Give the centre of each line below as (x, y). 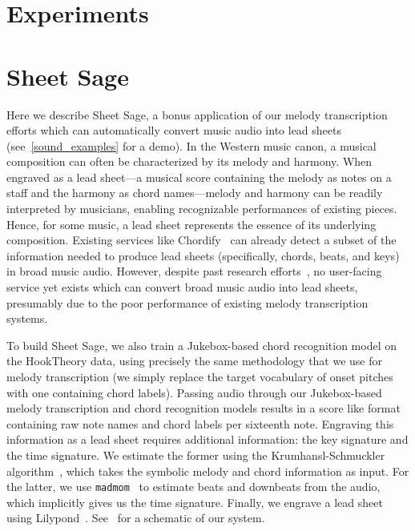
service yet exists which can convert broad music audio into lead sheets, (182, 287)
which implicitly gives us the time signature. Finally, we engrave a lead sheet (195, 502)
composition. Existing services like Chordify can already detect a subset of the (201, 240)
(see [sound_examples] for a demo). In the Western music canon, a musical (191, 145)
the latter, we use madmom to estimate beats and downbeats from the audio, (193, 487)
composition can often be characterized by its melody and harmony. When (189, 161)
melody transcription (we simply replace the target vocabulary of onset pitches (200, 376)
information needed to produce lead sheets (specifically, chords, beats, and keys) (203, 255)
